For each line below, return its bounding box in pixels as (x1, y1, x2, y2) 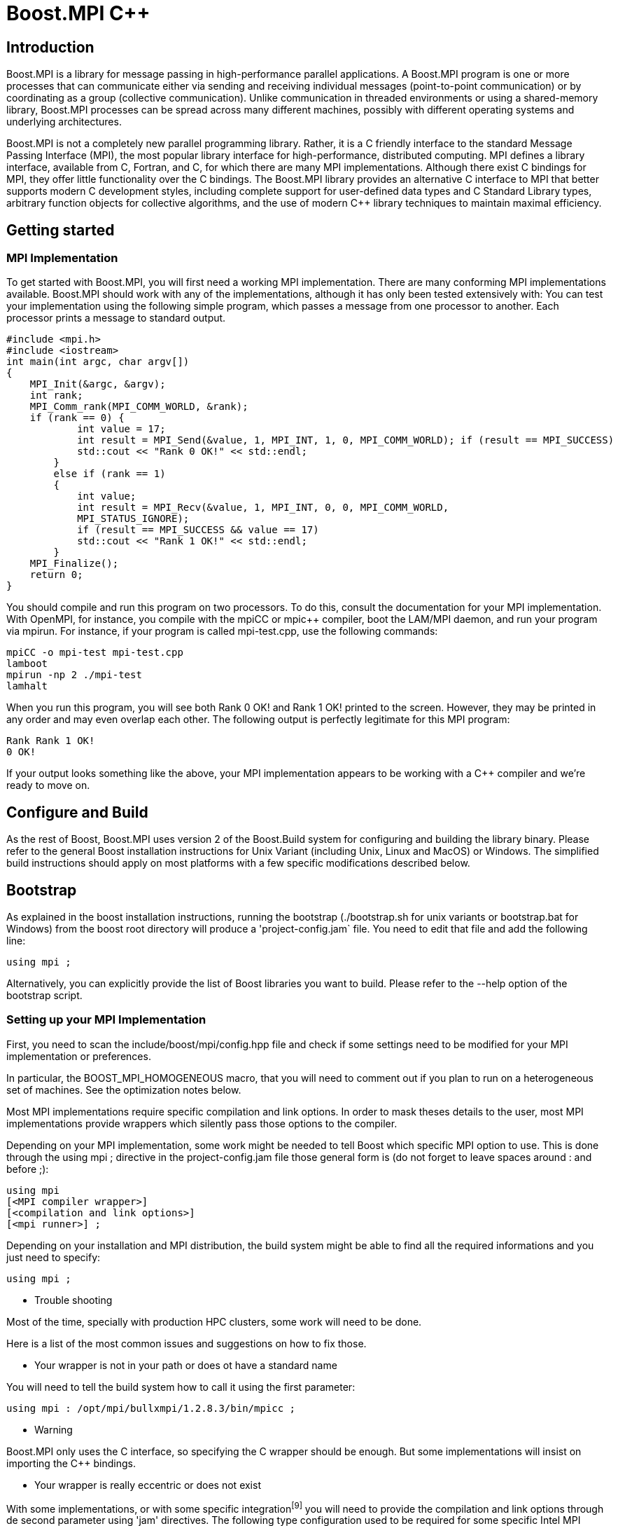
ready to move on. (6, 779, 90, 792)
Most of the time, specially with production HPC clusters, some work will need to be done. (6, 1315, 422, 1328)
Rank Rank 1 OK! (6, 735, 95, 747)
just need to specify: (6, 1251, 101, 1263)
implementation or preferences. (6, 1050, 151, 1062)
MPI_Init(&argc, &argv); (29, 378, 166, 390)
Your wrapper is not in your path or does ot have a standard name (34, 1359, 337, 1371)
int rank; (29, 390, 83, 401)
